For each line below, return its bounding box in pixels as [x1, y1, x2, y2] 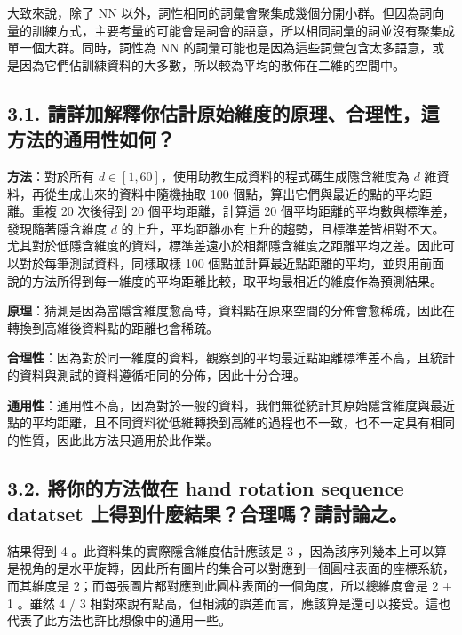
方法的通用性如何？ [7, 125, 175, 153]
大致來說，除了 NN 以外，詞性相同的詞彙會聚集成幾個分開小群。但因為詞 [7, 4, 433, 21]
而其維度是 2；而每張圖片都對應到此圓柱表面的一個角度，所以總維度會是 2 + [7, 576, 452, 595]
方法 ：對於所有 [7, 166, 94, 185]
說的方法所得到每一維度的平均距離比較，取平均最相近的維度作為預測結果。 [7, 271, 442, 290]
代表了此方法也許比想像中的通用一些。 [7, 611, 231, 630]
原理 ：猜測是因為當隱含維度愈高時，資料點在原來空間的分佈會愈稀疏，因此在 [7, 301, 455, 320]
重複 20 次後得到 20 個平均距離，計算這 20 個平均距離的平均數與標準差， [31, 202, 455, 220]
